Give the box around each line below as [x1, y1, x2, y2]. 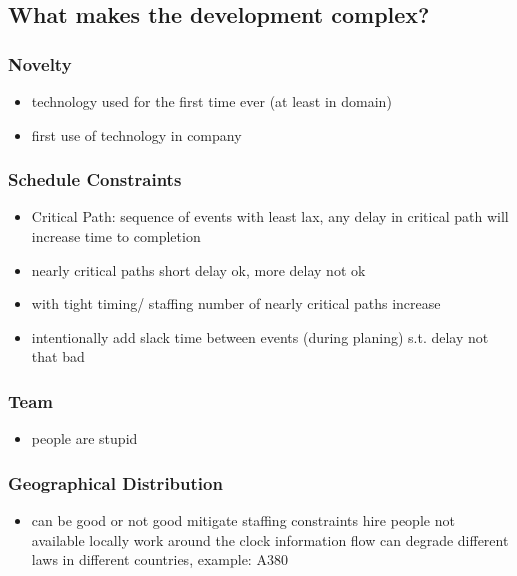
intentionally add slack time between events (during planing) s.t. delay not [31, 326, 489, 347]
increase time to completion [31, 226, 201, 246]
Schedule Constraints [8, 167, 182, 192]
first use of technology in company [31, 124, 242, 145]
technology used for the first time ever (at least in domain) [31, 91, 392, 111]
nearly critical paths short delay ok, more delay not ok [31, 259, 366, 280]
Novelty [8, 51, 72, 76]
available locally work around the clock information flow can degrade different [31, 529, 509, 550]
